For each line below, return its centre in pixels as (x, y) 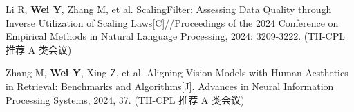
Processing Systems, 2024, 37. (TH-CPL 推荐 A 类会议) (125, 99)
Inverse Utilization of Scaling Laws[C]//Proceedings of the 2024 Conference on (172, 22)
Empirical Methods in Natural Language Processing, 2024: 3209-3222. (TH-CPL (175, 36)
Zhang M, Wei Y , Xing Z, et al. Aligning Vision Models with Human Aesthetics (177, 72)
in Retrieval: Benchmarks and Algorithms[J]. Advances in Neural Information (170, 86)
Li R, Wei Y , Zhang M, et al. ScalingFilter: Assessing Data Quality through (169, 9)
